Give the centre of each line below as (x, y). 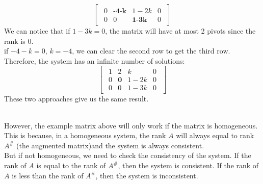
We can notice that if (37, 31)
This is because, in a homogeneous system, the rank (85, 135)
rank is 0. (19, 41)
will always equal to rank (215, 135)
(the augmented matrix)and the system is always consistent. (110, 145)
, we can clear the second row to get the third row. (151, 51)
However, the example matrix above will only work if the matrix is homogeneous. (131, 125)
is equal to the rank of (71, 165)
